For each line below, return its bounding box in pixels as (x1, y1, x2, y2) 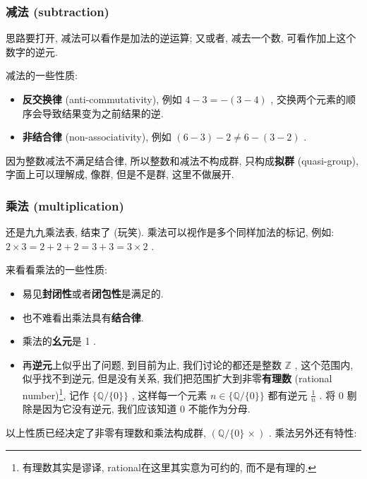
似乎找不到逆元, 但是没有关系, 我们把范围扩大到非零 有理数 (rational (22, 371, 332, 386)
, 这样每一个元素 (131, 387, 207, 402)
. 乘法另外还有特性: (268, 425, 357, 440)
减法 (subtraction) (6, 2, 109, 20)
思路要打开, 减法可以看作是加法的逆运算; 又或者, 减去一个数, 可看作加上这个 (6, 30, 356, 45)
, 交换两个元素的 (270, 92, 346, 106)
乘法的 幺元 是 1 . (22, 333, 97, 348)
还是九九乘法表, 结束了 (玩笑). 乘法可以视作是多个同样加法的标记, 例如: (6, 225, 335, 239)
